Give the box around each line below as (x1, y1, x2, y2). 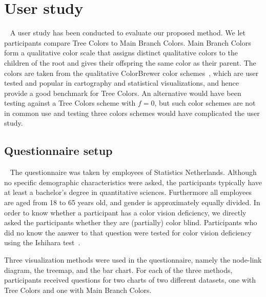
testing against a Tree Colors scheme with (4, 97, 136, 108)
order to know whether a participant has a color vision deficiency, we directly (4, 207, 247, 217)
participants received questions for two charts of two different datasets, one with (4, 274, 256, 285)
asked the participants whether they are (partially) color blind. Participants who (4, 217, 257, 228)
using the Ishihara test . (4, 237, 80, 248)
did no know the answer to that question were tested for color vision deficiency (4, 227, 252, 237)
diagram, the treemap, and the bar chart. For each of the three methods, (4, 264, 233, 275)
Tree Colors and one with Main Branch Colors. (4, 284, 152, 295)
